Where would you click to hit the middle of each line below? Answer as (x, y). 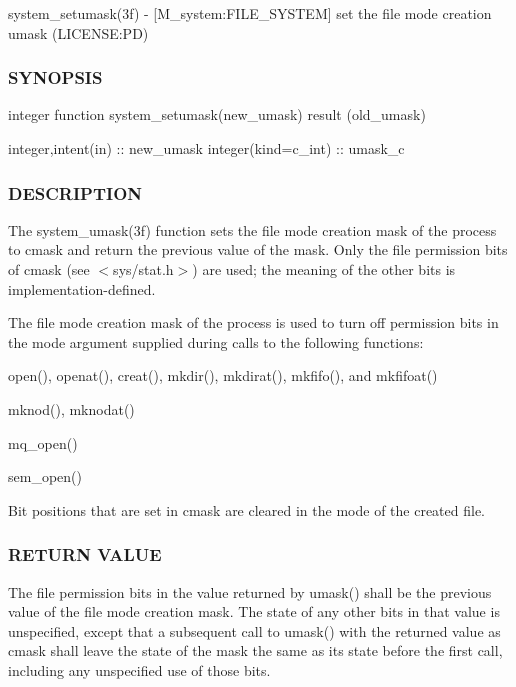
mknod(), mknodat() (71, 408)
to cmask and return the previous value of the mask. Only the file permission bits (258, 249)
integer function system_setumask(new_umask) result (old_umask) (217, 114)
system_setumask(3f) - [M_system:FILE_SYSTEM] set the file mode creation (250, 13)
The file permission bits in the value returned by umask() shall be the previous (250, 591)
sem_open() (45, 476)
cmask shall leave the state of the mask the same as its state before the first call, (255, 650)
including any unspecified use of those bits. (139, 669)
